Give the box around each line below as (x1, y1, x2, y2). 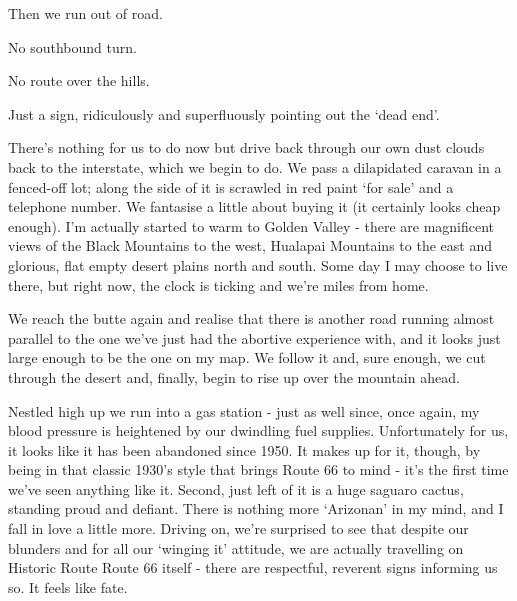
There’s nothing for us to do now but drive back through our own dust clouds (8, 137, 485, 158)
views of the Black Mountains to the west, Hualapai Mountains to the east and (8, 235, 492, 256)
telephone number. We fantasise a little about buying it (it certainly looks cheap (8, 196, 501, 217)
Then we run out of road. (8, 3, 163, 23)
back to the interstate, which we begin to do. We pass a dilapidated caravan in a (8, 156, 502, 177)
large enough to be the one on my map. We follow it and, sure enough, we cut (8, 347, 486, 368)
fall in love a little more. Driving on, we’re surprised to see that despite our (8, 518, 469, 539)
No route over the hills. (8, 70, 150, 91)
